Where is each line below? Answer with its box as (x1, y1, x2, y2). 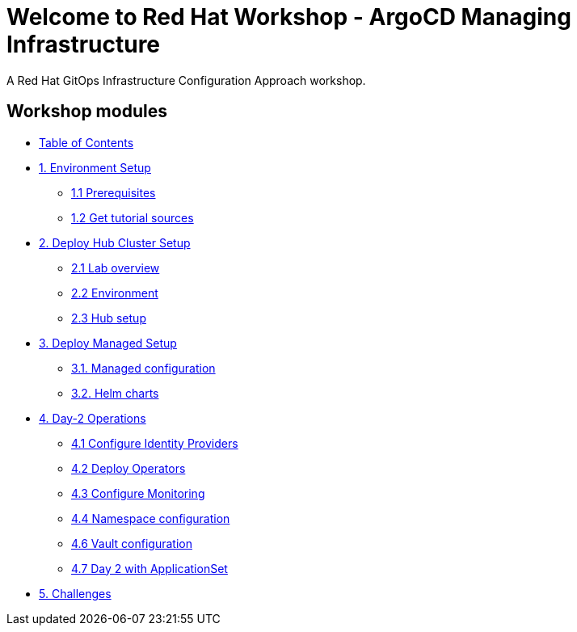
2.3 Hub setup (71, 310, 146, 325)
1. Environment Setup (39, 160, 151, 175)
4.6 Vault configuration (71, 536, 192, 550)
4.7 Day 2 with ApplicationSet (71, 561, 228, 575)
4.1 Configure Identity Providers (71, 436, 238, 450)
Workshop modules (6, 101, 167, 122)
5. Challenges (39, 586, 112, 600)
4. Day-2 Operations (39, 411, 146, 425)
